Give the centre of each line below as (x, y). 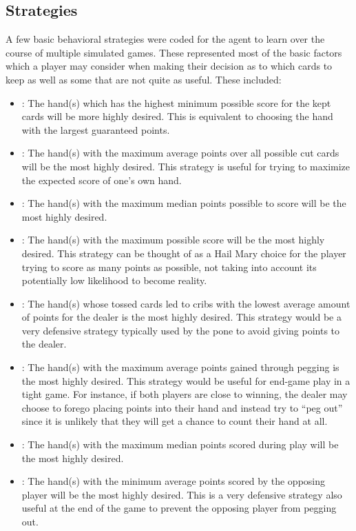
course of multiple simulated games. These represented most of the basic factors (174, 52)
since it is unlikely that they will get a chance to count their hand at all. (175, 421)
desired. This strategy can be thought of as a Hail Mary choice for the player (184, 253)
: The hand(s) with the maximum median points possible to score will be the (184, 203)
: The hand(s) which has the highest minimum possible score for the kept (176, 102)
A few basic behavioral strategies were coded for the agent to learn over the (165, 39)
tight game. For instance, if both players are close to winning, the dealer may (185, 394)
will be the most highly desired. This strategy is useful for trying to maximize (186, 166)
